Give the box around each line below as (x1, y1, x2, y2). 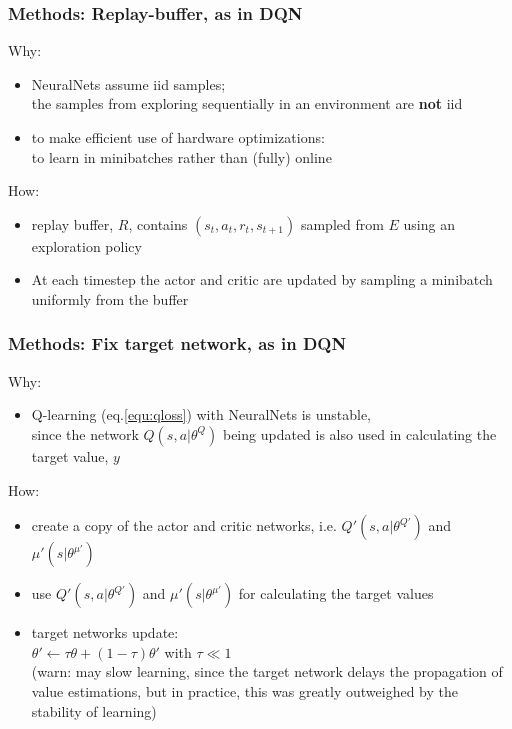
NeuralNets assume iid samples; (31, 73, 226, 94)
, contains (128, 213, 188, 234)
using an (403, 213, 455, 234)
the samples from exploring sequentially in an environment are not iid (31, 93, 463, 114)
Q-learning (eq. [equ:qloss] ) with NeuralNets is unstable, (31, 404, 372, 425)
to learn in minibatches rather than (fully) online (31, 146, 332, 167)
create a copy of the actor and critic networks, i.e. (31, 515, 337, 536)
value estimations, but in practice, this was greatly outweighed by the (31, 680, 458, 701)
